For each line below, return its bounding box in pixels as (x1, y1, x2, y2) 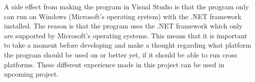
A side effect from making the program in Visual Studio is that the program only (4, 1, 249, 11)
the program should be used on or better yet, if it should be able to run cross (4, 49, 237, 59)
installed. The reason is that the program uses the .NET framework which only (4, 21, 243, 31)
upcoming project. (4, 69, 59, 79)
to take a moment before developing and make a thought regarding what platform (4, 40, 252, 50)
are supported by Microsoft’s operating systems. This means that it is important (4, 30, 247, 40)
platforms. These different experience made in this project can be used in (4, 59, 224, 69)
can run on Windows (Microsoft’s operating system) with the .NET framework (4, 11, 242, 21)
